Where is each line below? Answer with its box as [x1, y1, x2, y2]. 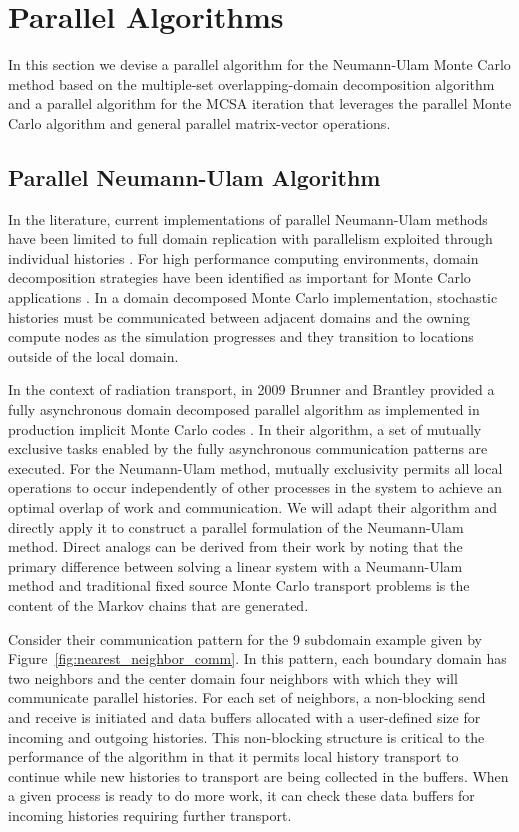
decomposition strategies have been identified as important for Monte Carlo [8, 267, 471, 288]
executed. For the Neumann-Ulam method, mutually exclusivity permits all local [8, 457, 503, 478]
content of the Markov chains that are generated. [8, 594, 309, 615]
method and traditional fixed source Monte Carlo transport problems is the [8, 575, 470, 596]
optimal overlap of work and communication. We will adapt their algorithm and [8, 497, 498, 518]
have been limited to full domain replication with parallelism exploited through [8, 228, 493, 249]
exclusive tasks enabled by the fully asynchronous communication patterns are [8, 438, 488, 459]
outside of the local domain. [8, 345, 179, 366]
